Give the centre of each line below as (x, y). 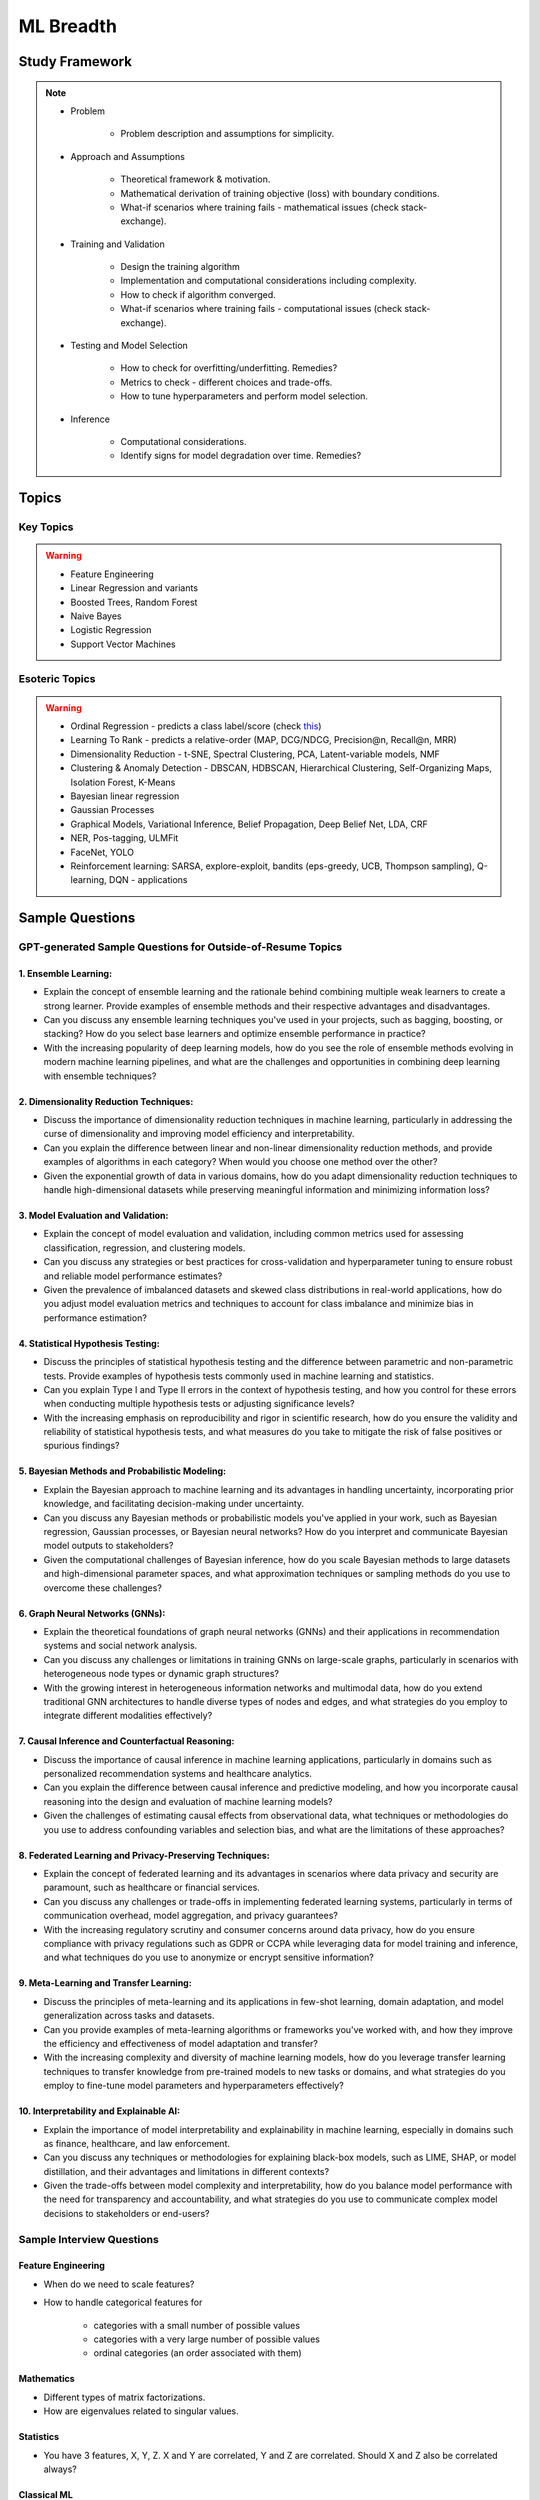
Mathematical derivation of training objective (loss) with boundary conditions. (280, 193)
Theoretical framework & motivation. (195, 179)
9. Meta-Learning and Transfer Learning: (105, 1983)
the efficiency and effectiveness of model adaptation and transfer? (181, 2043)
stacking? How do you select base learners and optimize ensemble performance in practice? (234, 1034)
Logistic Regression (111, 630)
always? (60, 2469)
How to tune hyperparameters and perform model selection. (244, 396)
